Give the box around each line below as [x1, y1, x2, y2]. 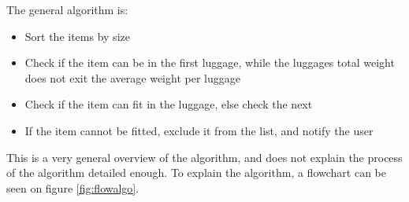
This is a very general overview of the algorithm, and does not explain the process [6, 149, 403, 165]
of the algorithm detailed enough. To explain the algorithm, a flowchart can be [6, 164, 386, 181]
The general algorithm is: [6, 2, 128, 17]
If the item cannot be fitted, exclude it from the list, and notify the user [24, 122, 374, 138]
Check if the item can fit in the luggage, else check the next [24, 96, 313, 112]
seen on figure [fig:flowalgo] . [6, 179, 139, 196]
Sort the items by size [24, 28, 130, 44]
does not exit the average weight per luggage [24, 69, 240, 86]
